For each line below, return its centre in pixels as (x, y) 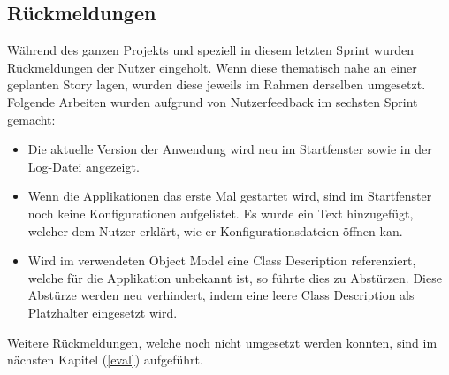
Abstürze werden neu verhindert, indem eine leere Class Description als (221, 295)
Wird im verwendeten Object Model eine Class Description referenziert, (222, 260)
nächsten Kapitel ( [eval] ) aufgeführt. (105, 360)
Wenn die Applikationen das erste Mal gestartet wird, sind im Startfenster (230, 196)
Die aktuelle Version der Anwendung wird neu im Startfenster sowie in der (230, 149)
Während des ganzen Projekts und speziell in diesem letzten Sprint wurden (210, 50)
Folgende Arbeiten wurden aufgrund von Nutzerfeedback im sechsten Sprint (213, 101)
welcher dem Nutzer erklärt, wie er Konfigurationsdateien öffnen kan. (215, 230)
